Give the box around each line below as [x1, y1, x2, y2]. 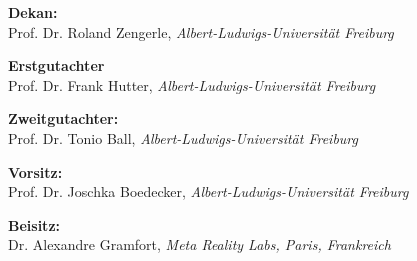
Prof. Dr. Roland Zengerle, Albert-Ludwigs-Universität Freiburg [8, 21, 394, 42]
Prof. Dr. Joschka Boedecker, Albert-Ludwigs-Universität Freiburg [8, 181, 409, 202]
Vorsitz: [8, 161, 63, 182]
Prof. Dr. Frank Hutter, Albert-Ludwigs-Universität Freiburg [8, 74, 376, 95]
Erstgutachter [8, 55, 105, 76]
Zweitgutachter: [8, 108, 119, 129]
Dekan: [8, 2, 58, 22]
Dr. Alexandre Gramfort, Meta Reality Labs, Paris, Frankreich [8, 234, 391, 255]
